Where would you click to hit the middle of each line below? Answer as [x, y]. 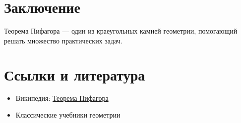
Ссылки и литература [75, 74]
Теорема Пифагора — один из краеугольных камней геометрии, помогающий [121, 31]
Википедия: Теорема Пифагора [62, 98]
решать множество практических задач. [63, 40]
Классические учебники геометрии [68, 115]
